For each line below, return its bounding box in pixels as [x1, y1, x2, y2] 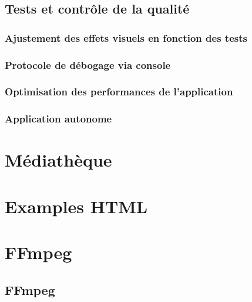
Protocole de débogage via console [5, 57, 171, 72]
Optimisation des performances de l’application [5, 84, 233, 99]
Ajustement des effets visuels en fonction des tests [5, 30, 247, 45]
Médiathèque [5, 148, 112, 172]
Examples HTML [5, 194, 148, 218]
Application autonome [5, 111, 112, 126]
